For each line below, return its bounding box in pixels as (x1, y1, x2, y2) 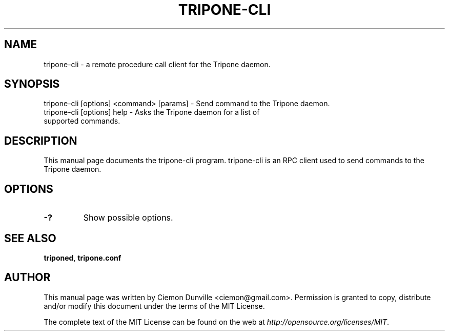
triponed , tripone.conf (44, 253, 121, 262)
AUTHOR (4, 271, 51, 284)
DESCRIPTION (4, 134, 77, 147)
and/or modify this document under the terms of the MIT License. (44, 301, 265, 310)
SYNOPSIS (4, 77, 60, 91)
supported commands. (44, 116, 120, 126)
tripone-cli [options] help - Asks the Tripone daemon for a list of (44, 108, 260, 117)
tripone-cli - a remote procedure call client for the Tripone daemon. (44, 60, 271, 69)
